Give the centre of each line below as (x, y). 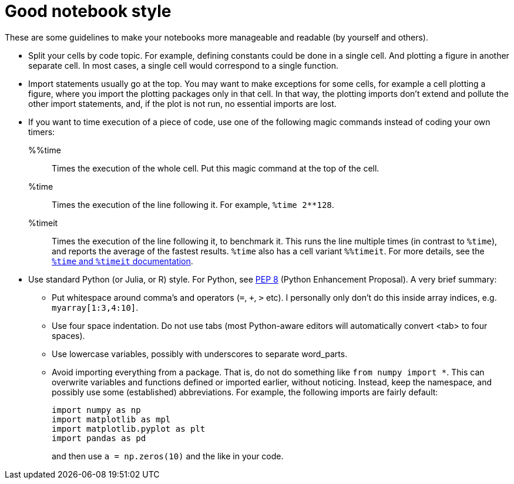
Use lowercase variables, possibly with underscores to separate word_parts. (200, 354)
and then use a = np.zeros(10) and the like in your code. (168, 456)
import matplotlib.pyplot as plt (129, 428)
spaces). (68, 335)
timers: (42, 132)
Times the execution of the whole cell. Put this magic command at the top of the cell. (216, 168)
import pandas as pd (99, 438)
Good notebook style (88, 11)
